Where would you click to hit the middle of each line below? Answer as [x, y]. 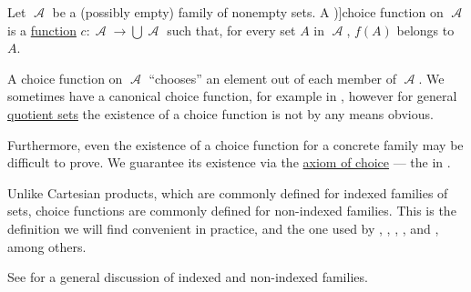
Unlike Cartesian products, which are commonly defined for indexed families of [228, 192]
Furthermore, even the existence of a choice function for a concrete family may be [235, 144]
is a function [42, 30]
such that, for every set [231, 30]
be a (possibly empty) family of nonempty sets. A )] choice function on [248, 12]
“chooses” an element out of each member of [273, 78]
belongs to [425, 30]
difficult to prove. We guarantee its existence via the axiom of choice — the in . [229, 162]
